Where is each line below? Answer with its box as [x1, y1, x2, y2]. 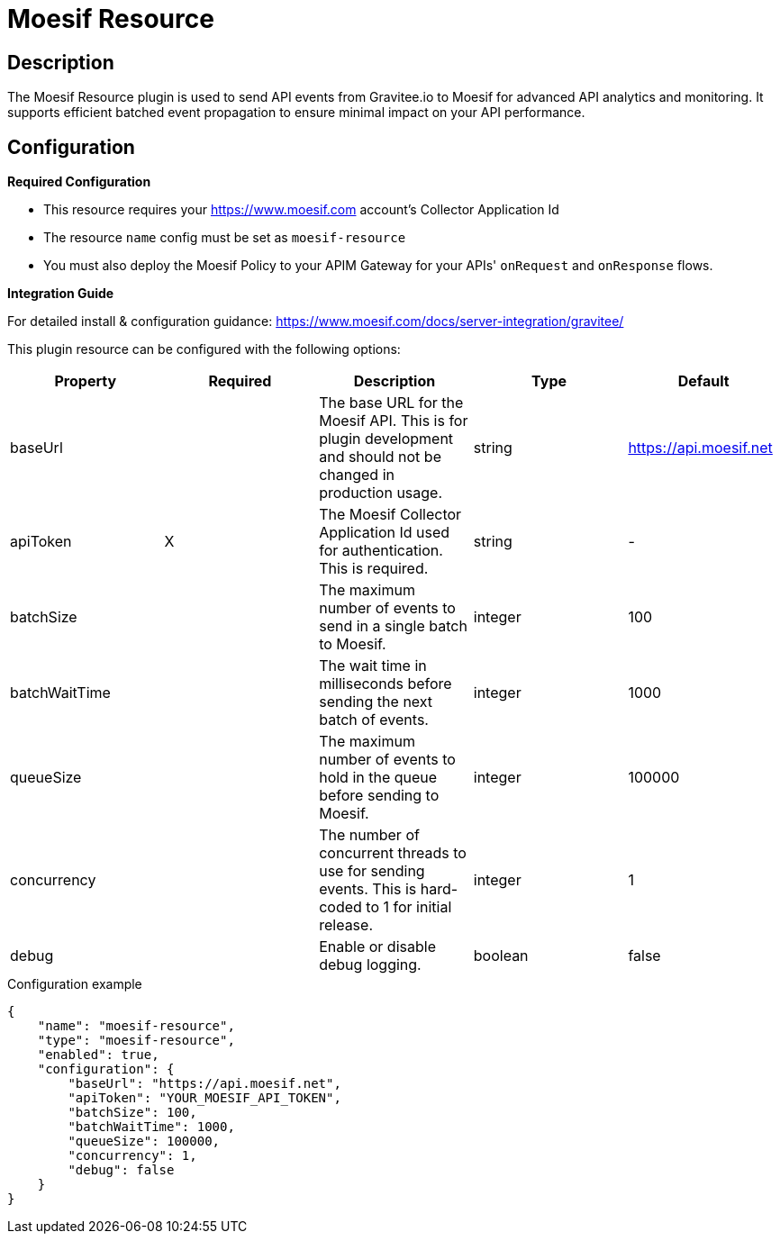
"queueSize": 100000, [68, 1134, 221, 1149]
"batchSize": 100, [68, 1105, 197, 1120]
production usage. [319, 484, 443, 503]
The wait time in [319, 657, 427, 675]
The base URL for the [319, 394, 464, 412]
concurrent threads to [319, 844, 467, 863]
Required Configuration [7, 174, 151, 190]
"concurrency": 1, [68, 1148, 197, 1164]
